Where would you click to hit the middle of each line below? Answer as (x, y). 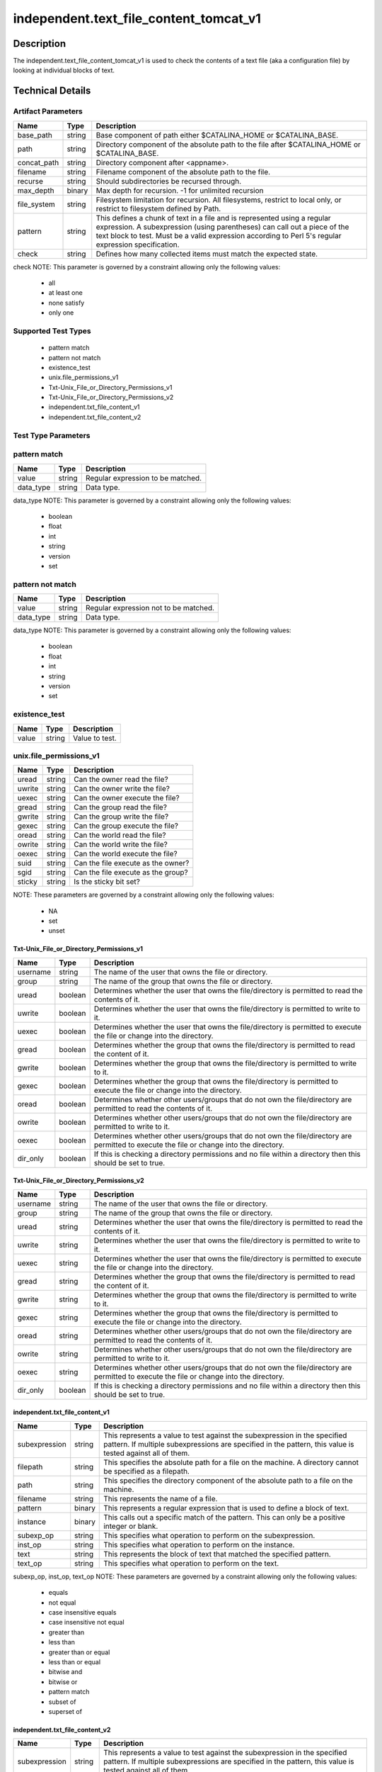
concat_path (38, 162)
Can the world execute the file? (126, 854)
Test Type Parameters (52, 435)
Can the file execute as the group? (131, 873)
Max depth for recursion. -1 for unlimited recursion (180, 190)
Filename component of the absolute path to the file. (183, 172)
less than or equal (75, 1661)
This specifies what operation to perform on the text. (191, 1563)
